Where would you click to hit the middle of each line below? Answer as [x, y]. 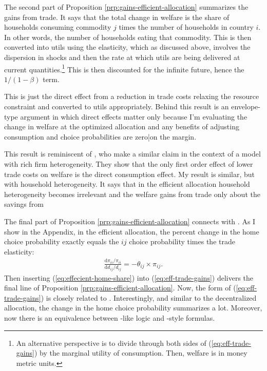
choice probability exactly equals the [62, 241]
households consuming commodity [58, 27]
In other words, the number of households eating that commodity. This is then [128, 37]
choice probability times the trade [182, 241]
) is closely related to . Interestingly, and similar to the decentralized [149, 297]
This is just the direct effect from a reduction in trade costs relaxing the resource [132, 96]
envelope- [246, 106]
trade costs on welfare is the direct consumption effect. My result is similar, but [129, 174]
